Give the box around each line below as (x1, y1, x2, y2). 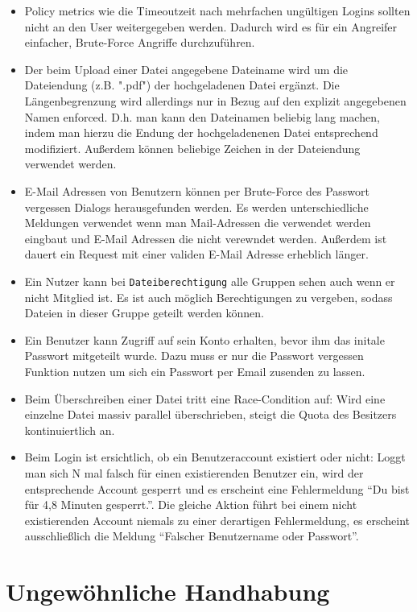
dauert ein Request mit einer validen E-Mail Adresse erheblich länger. (24, 246, 369, 263)
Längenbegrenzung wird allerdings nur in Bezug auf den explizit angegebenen (24, 92, 407, 109)
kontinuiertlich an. (24, 421, 115, 438)
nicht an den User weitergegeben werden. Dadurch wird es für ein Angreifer (24, 18, 398, 35)
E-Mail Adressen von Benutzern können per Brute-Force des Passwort (24, 182, 370, 199)
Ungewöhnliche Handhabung (6, 575, 330, 608)
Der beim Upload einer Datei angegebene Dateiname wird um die (24, 60, 349, 77)
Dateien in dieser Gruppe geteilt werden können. (24, 304, 265, 321)
